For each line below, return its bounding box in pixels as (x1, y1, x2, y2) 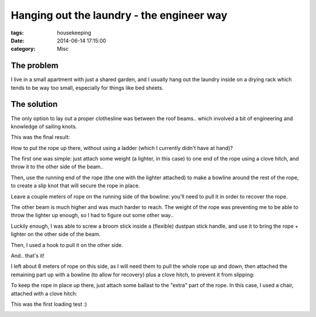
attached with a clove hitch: (11, 290, 77, 297)
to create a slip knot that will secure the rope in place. (11, 182, 140, 189)
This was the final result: (11, 134, 70, 141)
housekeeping (57, 29, 92, 36)
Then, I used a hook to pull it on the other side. (11, 241, 123, 248)
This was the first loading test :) (11, 301, 87, 308)
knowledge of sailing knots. (11, 123, 77, 130)
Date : (11, 37, 25, 44)
